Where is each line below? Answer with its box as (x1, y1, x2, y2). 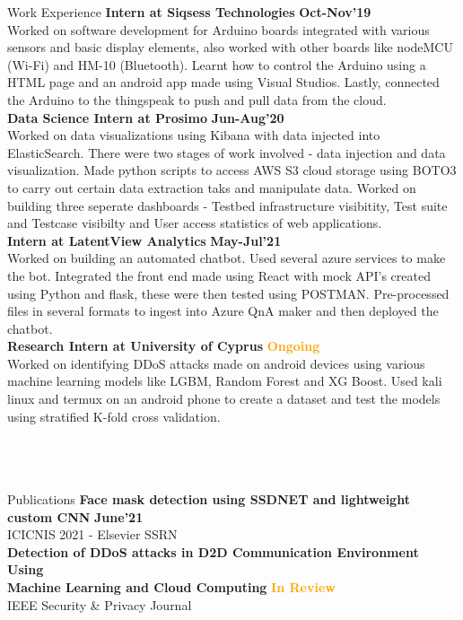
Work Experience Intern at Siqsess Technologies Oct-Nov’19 (7, 3, 371, 21)
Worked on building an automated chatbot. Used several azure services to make (7, 249, 446, 267)
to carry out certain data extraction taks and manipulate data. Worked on (7, 178, 416, 196)
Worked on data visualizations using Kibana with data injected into (7, 126, 380, 144)
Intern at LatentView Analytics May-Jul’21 (7, 231, 282, 249)
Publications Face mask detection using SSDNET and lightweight (7, 490, 410, 509)
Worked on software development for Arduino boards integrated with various (7, 20, 430, 39)
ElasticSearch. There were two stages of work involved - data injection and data (7, 143, 446, 162)
